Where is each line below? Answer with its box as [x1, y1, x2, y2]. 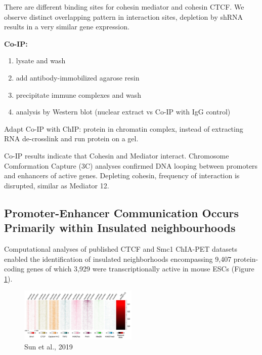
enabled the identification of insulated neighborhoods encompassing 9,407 [4, 253, 232, 264]
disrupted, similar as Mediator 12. [4, 180, 109, 190]
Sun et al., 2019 [24, 341, 73, 351]
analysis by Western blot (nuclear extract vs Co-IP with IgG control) [16, 106, 231, 117]
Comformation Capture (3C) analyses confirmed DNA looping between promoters [4, 160, 258, 171]
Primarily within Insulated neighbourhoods [4, 220, 236, 235]
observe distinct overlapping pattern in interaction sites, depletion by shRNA [4, 11, 243, 22]
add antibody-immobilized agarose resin [16, 72, 140, 83]
